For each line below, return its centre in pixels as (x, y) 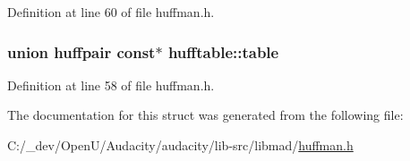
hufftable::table (223, 51)
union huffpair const (81, 51)
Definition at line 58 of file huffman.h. (111, 85)
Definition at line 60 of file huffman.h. (111, 12)
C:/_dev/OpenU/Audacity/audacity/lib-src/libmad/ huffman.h (180, 145)
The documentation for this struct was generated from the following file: (205, 115)
